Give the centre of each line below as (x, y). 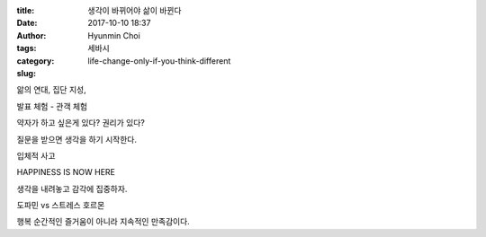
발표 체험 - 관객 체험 (52, 106)
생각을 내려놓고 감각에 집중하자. (72, 189)
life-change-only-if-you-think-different (159, 61)
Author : (31, 35)
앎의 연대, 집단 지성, (51, 90)
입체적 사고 (36, 155)
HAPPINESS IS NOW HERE (66, 172)
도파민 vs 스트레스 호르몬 (61, 206)
